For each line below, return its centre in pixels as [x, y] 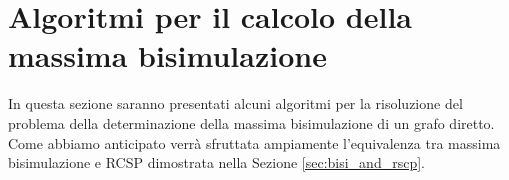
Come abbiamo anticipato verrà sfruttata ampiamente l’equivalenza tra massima [254, 142]
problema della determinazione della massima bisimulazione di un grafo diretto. [251, 122]
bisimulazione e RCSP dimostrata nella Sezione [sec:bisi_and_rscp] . [216, 162]
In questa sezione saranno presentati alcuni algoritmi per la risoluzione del [235, 103]
